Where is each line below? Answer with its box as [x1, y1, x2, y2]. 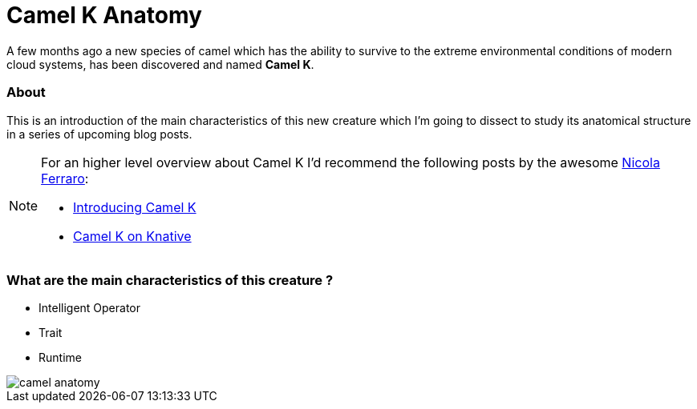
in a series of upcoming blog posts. [6, 126, 192, 141]
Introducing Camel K [73, 198, 197, 215]
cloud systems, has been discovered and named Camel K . [6, 57, 314, 71]
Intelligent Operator [38, 301, 141, 315]
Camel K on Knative [73, 227, 192, 244]
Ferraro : [41, 170, 89, 186]
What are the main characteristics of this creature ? [6, 271, 334, 288]
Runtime [38, 351, 82, 365]
